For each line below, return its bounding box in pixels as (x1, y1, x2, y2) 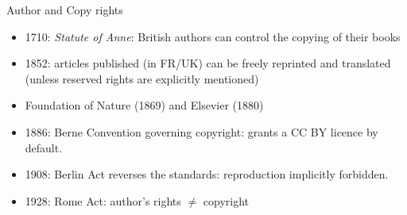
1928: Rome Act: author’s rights (25, 192, 181, 209)
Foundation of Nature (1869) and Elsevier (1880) (25, 97, 264, 113)
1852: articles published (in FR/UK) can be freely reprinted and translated (25, 55, 391, 71)
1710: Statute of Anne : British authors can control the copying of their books (25, 28, 401, 44)
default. (25, 139, 63, 155)
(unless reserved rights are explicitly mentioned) (25, 70, 259, 86)
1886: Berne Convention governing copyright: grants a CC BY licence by (25, 123, 378, 140)
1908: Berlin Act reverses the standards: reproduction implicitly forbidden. (25, 166, 389, 182)
